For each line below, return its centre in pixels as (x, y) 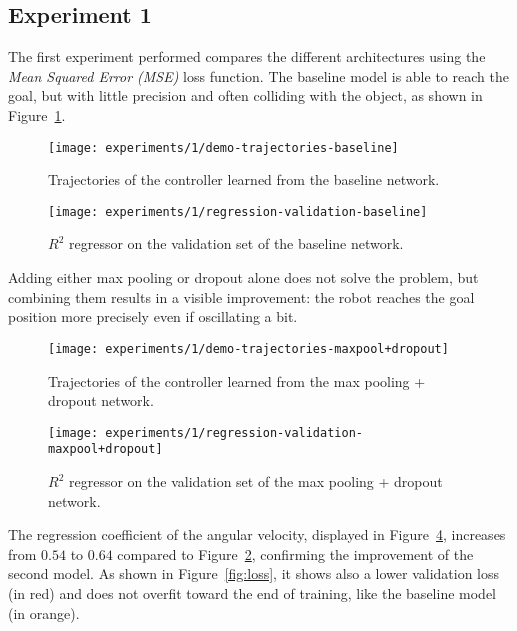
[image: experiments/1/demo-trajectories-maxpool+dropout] (248, 348)
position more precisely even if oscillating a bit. (153, 316)
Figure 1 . (37, 114)
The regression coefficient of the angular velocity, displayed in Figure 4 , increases (257, 534)
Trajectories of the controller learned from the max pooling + (237, 380)
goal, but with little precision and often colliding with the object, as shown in (245, 95)
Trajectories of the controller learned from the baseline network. (244, 179)
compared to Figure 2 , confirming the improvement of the (295, 553)
